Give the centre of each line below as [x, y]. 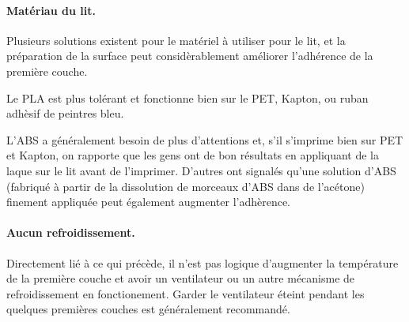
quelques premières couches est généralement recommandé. [148, 309]
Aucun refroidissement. [71, 232]
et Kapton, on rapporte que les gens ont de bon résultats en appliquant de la [193, 155]
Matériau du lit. [51, 10]
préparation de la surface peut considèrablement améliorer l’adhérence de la [190, 56]
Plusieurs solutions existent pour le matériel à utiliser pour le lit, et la [176, 40]
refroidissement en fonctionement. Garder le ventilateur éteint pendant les [186, 293]
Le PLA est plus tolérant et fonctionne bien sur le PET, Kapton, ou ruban [187, 97]
